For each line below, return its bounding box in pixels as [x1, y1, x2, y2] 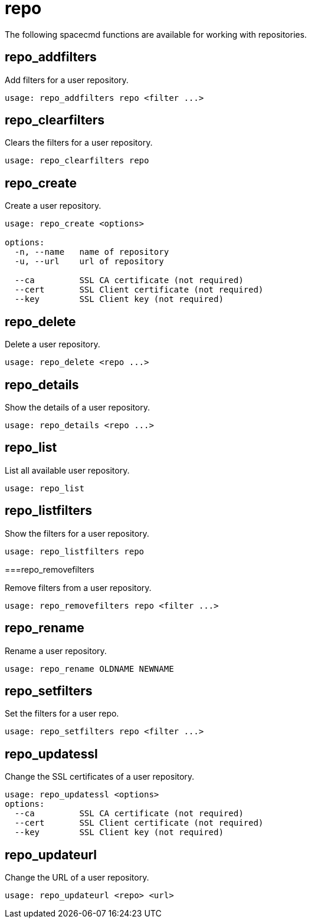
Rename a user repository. [5, 645, 107, 656]
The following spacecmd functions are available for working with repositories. [5, 29, 307, 40]
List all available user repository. [5, 465, 130, 475]
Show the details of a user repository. [5, 402, 150, 412]
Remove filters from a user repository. [5, 582, 152, 593]
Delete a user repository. [5, 339, 100, 350]
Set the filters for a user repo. [5, 708, 119, 719]
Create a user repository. [5, 201, 102, 211]
